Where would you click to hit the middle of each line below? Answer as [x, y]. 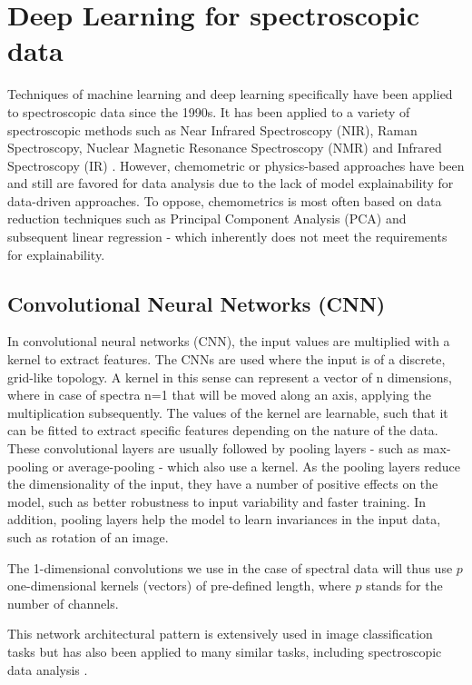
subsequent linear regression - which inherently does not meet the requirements [227, 237]
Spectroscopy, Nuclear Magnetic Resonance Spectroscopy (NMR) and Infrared [225, 148]
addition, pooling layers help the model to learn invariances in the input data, [224, 519]
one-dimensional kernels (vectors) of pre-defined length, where [179, 586]
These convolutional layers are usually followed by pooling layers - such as [213, 448]
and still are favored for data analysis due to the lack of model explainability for [231, 183]
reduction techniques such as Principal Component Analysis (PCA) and [207, 218]
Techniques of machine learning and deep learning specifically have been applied [230, 94]
